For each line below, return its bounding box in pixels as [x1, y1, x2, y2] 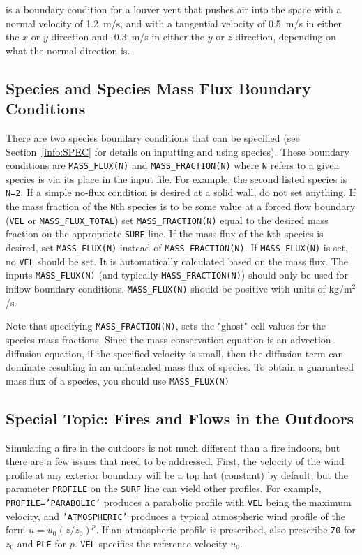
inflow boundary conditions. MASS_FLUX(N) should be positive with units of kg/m [6, 281, 352, 295]
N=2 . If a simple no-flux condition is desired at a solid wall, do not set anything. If [6, 185, 356, 200]
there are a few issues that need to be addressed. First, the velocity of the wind [6, 454, 345, 468]
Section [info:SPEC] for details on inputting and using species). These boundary [6, 144, 349, 158]
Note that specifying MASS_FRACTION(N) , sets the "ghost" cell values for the [6, 318, 326, 333]
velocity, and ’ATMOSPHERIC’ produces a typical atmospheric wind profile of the [6, 508, 345, 523]
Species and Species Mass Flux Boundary [6, 77, 311, 98]
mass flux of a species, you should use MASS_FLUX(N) [6, 373, 229, 387]
